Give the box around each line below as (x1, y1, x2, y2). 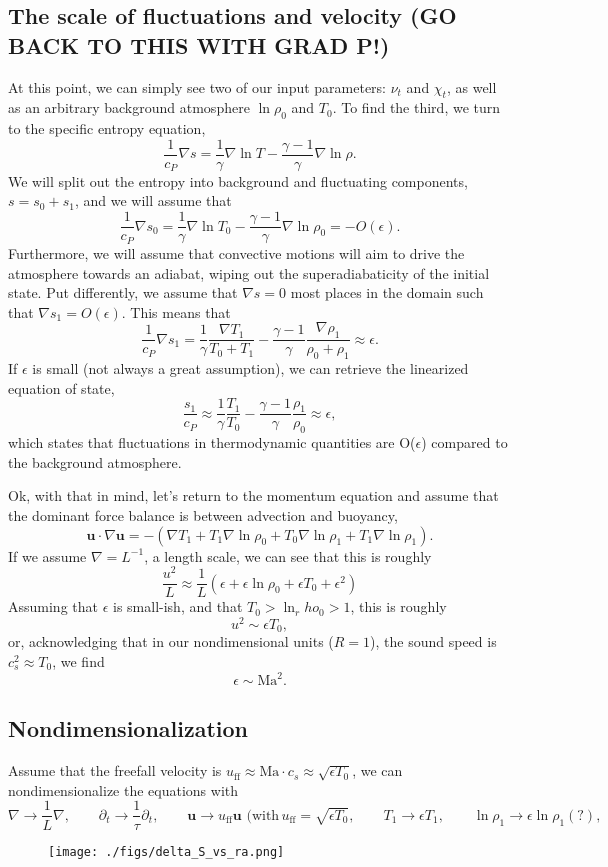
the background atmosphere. (8, 451, 182, 472)
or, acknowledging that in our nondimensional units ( (8, 631, 334, 652)
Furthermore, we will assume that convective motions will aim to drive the (8, 243, 465, 264)
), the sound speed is (370, 631, 497, 652)
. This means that (121, 301, 231, 322)
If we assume (8, 545, 87, 566)
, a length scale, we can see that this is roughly (144, 545, 432, 566)
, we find (52, 650, 105, 671)
